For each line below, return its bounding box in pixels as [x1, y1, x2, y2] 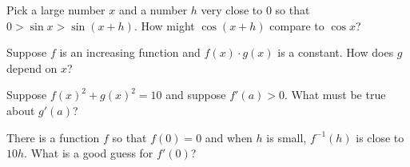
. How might [133, 17, 195, 34]
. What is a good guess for [24, 145, 153, 161]
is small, [266, 129, 307, 145]
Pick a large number [6, 2, 105, 18]
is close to [356, 129, 404, 145]
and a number [118, 2, 188, 18]
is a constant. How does [277, 44, 394, 61]
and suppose [165, 86, 226, 103]
